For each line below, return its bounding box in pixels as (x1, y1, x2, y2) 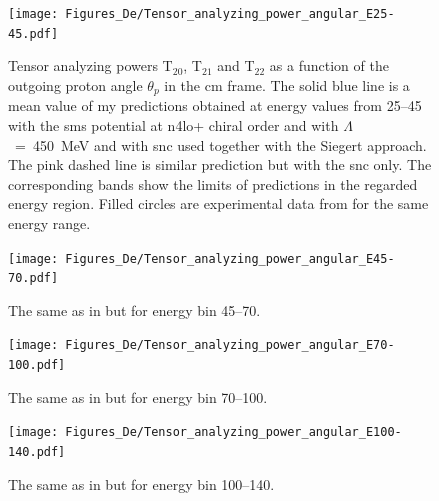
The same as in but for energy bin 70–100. (8, 386, 268, 407)
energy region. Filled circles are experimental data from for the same (8, 193, 429, 214)
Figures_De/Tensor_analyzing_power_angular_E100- (65, 425, 402, 440)
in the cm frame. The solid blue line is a (164, 74, 410, 95)
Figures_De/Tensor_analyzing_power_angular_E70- (65, 338, 395, 353)
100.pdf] (8, 358, 66, 373)
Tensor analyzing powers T (8, 55, 173, 76)
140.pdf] (8, 444, 66, 459)
